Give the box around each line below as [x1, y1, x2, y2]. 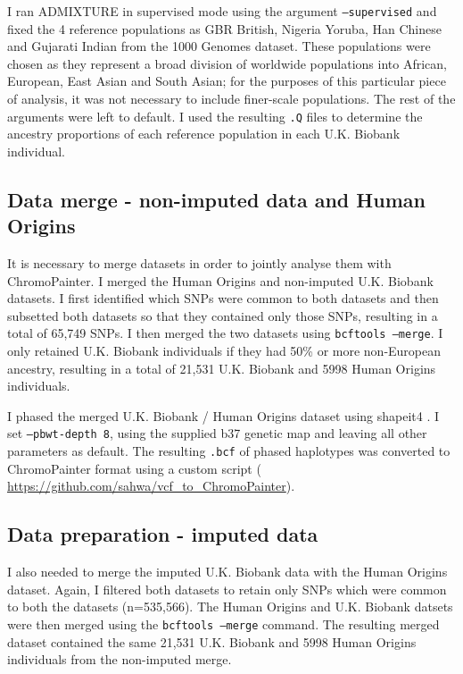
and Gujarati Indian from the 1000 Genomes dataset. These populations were [7, 37, 431, 55]
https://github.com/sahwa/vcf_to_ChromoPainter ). [7, 476, 295, 495]
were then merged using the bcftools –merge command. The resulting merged [7, 614, 440, 633]
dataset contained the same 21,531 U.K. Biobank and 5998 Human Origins [7, 632, 417, 651]
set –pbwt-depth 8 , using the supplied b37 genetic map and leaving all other [7, 424, 427, 442]
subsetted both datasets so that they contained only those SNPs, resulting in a [7, 306, 438, 324]
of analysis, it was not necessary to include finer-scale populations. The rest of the [7, 89, 456, 108]
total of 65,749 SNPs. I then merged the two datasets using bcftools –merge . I [7, 324, 443, 342]
